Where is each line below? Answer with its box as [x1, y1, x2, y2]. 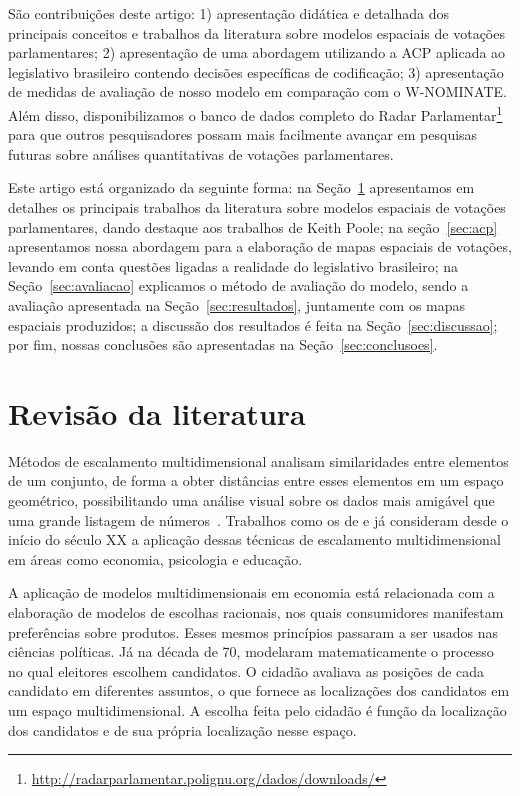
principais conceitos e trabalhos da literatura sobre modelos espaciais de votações [8, 22, 505, 43]
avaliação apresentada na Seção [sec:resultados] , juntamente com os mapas [8, 294, 466, 315]
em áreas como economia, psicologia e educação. [8, 548, 303, 569]
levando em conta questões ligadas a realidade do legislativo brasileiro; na [8, 255, 459, 276]
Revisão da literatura [8, 392, 306, 433]
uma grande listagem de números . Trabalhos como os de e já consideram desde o [8, 509, 509, 530]
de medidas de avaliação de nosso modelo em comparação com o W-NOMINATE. [8, 81, 507, 102]
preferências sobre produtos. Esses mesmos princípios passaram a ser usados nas [8, 621, 499, 642]
